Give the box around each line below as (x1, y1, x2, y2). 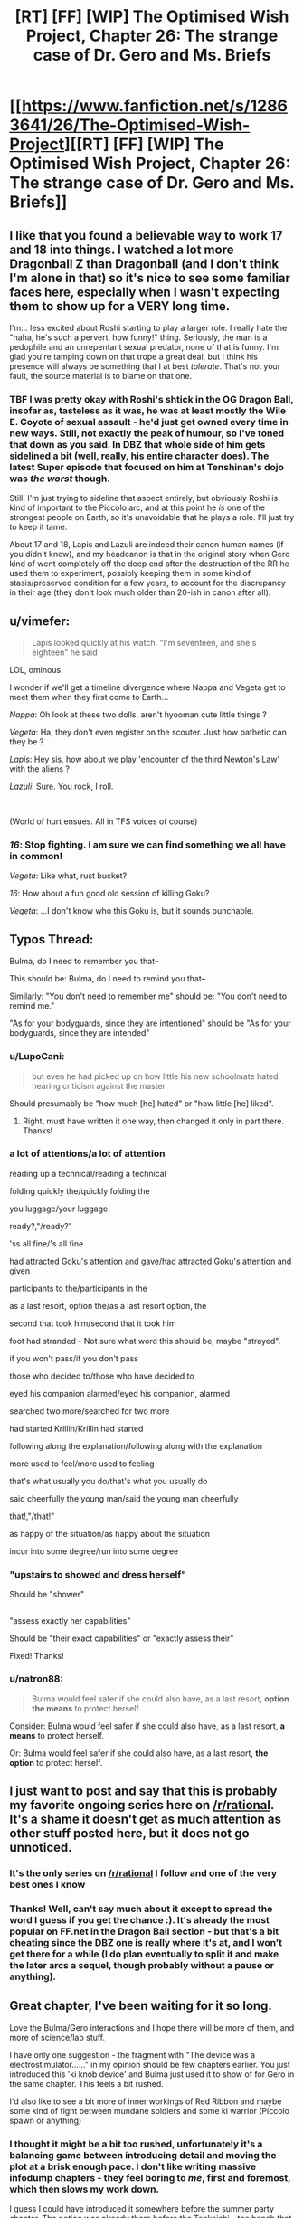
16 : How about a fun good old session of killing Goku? (9, 888, 210, 899)
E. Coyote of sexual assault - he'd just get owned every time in (9, 415, 289, 428)
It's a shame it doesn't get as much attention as (9, 1812, 282, 1827)
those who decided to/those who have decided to (9, 1370, 194, 1381)
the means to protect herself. (31, 1702, 142, 1713)
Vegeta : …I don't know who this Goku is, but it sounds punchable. (9, 905, 254, 916)
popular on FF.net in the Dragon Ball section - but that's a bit (9, 1925, 279, 1938)
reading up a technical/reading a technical (9, 1168, 167, 1179)
